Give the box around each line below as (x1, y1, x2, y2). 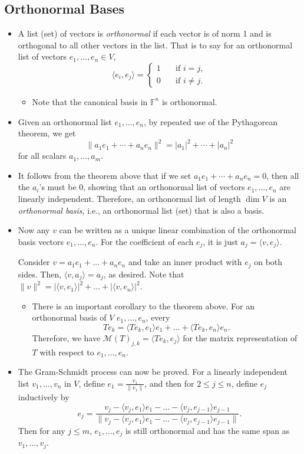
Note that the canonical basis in (32, 95, 148, 107)
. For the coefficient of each (95, 235, 194, 247)
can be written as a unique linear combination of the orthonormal (59, 224, 296, 236)
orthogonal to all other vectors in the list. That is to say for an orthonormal (18, 38, 293, 51)
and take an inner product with (128, 256, 242, 268)
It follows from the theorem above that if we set (18, 169, 191, 181)
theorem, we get (18, 127, 76, 139)
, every (146, 311, 170, 324)
